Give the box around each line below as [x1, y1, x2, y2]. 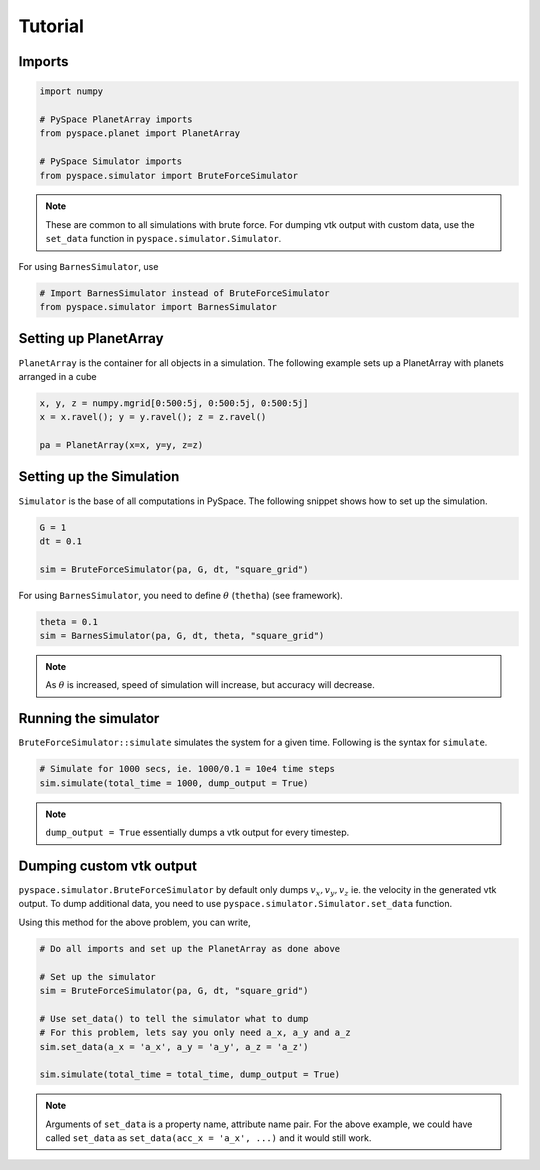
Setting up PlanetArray [18, 330, 164, 347]
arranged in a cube [18, 370, 97, 382]
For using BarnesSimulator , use [18, 260, 159, 272]
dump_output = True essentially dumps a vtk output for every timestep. [45, 826, 350, 839]
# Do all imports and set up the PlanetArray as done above [39, 943, 341, 954]
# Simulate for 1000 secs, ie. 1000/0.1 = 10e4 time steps [39, 763, 335, 775]
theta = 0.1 [39, 616, 99, 627]
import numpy [39, 86, 104, 97]
